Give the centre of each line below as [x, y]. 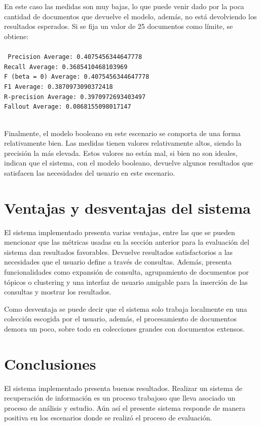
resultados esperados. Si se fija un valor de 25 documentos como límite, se [119, 26]
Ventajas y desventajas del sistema [127, 207]
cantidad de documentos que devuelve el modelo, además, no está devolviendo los [130, 16]
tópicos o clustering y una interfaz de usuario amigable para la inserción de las [126, 282]
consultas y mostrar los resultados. [58, 292]
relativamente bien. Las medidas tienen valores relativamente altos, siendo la [123, 143]
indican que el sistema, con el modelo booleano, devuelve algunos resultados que [129, 163]
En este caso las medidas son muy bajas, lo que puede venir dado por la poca [124, 6]
